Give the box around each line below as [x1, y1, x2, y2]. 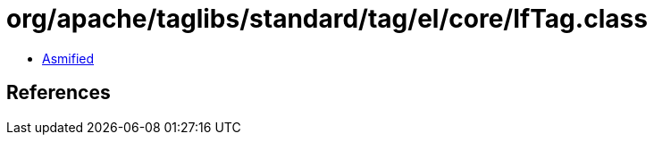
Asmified [42, 50, 95, 66]
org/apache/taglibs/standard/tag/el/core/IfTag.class [6, 4, 648, 34]
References [6, 81, 111, 104]
